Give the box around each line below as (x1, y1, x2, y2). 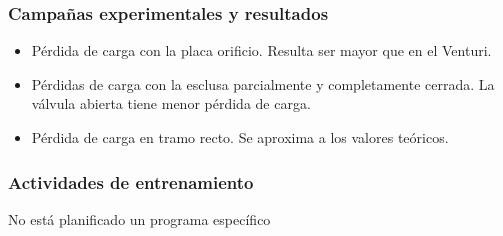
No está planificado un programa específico (8, 208, 271, 229)
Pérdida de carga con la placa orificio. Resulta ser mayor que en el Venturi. (31, 40, 492, 61)
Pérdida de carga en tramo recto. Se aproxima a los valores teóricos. (31, 127, 449, 147)
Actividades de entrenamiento (8, 169, 254, 194)
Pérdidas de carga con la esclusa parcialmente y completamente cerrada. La (31, 73, 495, 94)
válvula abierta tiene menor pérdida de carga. (31, 93, 311, 114)
